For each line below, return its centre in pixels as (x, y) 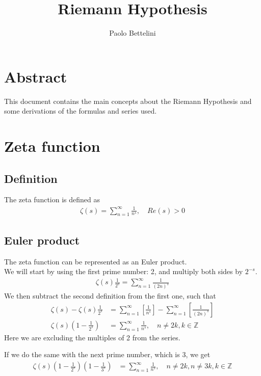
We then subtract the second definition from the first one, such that (110, 296)
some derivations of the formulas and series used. (81, 111)
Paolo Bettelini (133, 33)
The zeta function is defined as (52, 199)
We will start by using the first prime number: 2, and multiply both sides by (124, 271)
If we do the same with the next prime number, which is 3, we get (107, 354)
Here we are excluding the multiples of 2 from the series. (92, 337)
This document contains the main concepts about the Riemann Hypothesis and (128, 101)
